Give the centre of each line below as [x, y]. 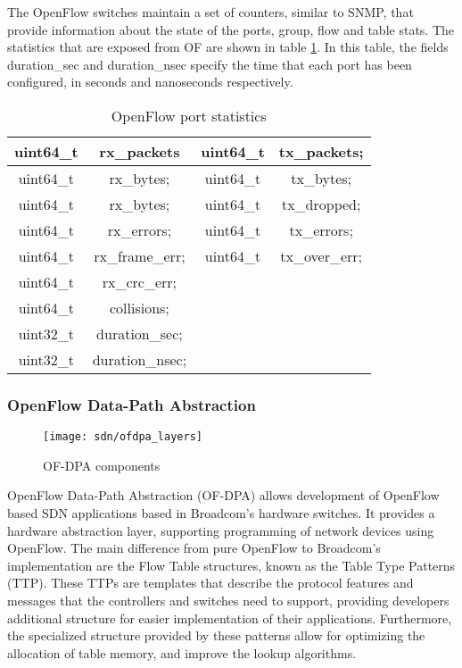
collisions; [139, 307]
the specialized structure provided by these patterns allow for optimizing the [216, 635]
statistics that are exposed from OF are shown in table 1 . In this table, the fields [228, 47]
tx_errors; [321, 230]
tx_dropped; [321, 204]
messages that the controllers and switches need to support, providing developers [228, 600]
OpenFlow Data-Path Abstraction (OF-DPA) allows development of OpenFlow [223, 495]
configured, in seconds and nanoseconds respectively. [150, 82]
